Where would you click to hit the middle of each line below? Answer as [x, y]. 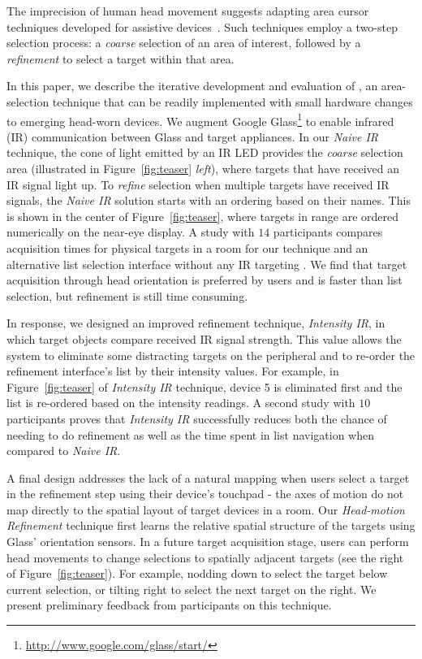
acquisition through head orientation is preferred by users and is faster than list [205, 280]
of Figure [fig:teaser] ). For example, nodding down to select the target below [197, 573]
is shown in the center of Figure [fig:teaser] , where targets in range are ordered [203, 216]
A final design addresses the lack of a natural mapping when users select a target [208, 477]
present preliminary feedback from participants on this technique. [169, 605]
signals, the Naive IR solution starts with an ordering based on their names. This [209, 200]
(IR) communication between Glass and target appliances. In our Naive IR [193, 136]
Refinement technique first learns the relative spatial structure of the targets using [211, 525]
